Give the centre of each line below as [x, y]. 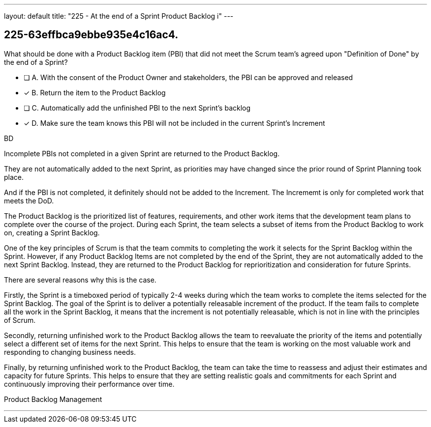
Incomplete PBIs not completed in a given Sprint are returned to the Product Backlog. [142, 153]
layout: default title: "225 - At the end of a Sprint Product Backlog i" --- [119, 16]
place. [14, 177]
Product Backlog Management [53, 399]
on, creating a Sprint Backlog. [52, 232]
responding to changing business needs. [70, 352]
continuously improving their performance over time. [89, 384]
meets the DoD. [29, 200]
